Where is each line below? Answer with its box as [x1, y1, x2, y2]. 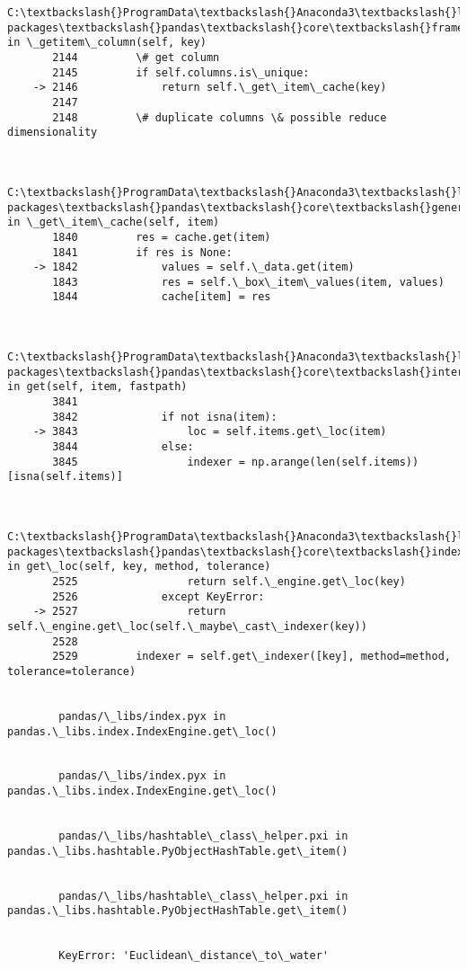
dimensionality [7, 126, 98, 139]
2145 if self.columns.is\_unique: [52, 66, 310, 79]
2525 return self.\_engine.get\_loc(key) [52, 574, 406, 588]
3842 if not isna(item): [52, 410, 278, 423]
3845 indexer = [52, 455, 245, 468]
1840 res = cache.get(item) [52, 230, 271, 244]
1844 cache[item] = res [52, 290, 271, 304]
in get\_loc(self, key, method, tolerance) [7, 560, 271, 573]
